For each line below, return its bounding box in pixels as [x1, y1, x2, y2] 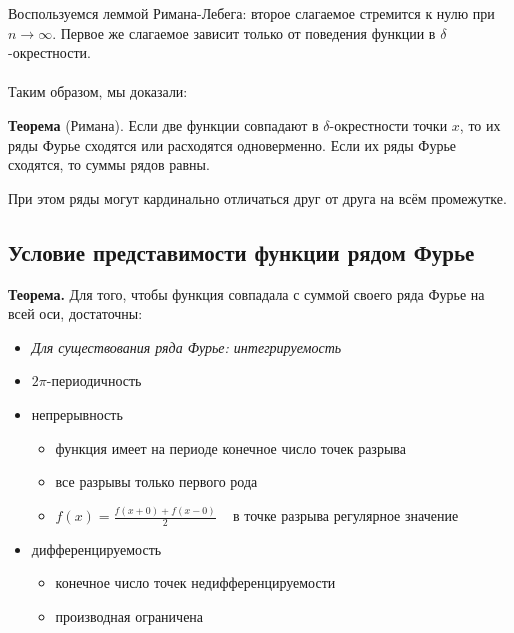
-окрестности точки [329, 114, 448, 135]
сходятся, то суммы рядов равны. [8, 154, 210, 175]
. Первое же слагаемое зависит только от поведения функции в [52, 22, 436, 43]
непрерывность [31, 403, 123, 424]
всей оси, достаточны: [8, 303, 143, 324]
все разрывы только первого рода [55, 471, 258, 492]
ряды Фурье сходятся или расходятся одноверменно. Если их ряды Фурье [8, 134, 457, 155]
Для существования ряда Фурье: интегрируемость [31, 336, 342, 357]
